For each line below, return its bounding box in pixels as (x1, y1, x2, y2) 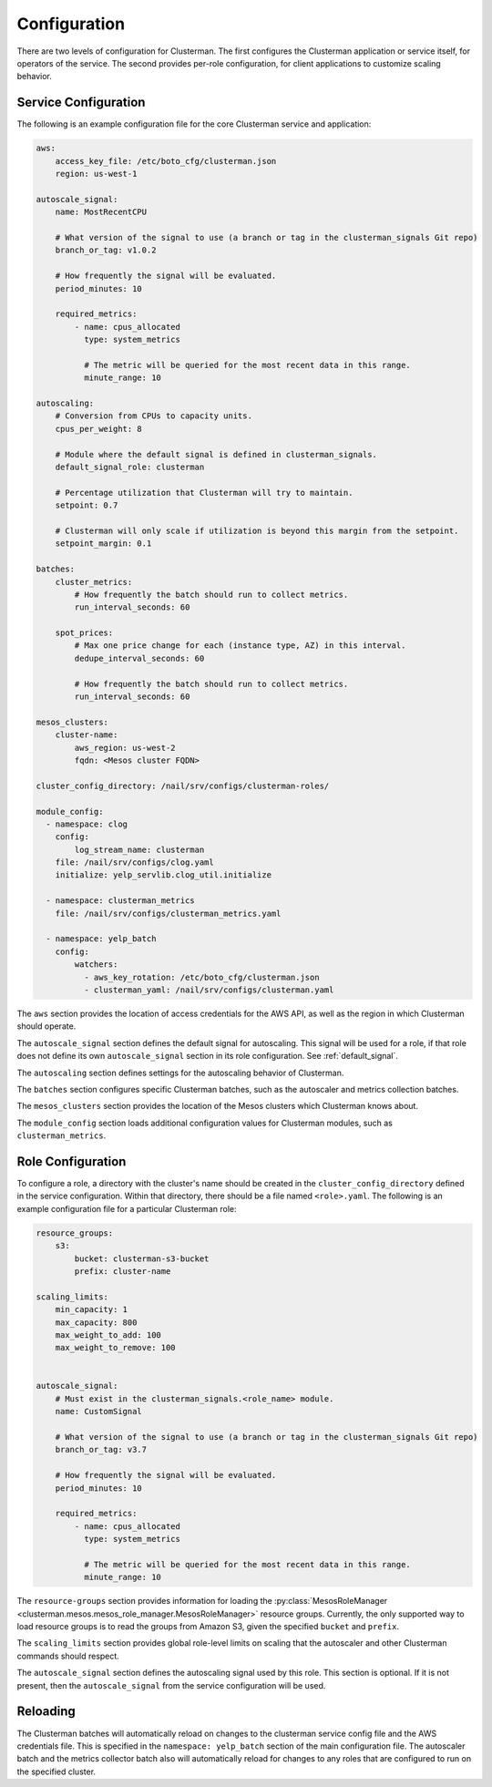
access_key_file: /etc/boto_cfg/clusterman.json (55, 156, 277, 166)
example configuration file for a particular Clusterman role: (16, 1203, 237, 1214)
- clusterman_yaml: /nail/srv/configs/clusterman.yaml (83, 985, 334, 995)
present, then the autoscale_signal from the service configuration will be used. (16, 1679, 326, 1690)
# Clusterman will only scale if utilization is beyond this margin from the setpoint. (55, 525, 459, 536)
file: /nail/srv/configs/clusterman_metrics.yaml (55, 908, 282, 919)
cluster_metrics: (55, 577, 133, 587)
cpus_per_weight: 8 (55, 424, 143, 434)
